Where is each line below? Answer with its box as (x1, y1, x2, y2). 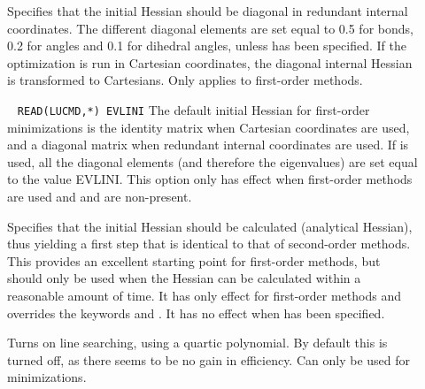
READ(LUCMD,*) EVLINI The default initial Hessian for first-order (17, 100, 370, 118)
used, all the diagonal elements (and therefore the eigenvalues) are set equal (7, 152, 418, 171)
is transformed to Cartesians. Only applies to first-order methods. (7, 71, 363, 89)
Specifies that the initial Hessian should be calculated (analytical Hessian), (7, 217, 413, 235)
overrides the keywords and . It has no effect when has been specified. (7, 303, 385, 322)
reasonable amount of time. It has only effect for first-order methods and (7, 286, 401, 304)
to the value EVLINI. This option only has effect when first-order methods (7, 170, 413, 188)
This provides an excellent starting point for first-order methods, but (7, 251, 381, 270)
